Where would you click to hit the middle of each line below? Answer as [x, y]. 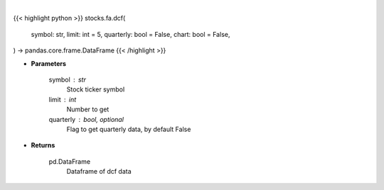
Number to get [88, 109]
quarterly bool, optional [86, 119]
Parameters [49, 63]
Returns [43, 145]
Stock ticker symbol [96, 89]
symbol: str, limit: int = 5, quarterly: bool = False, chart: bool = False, [130, 34]
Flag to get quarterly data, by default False [129, 129]
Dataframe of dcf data [99, 172]
